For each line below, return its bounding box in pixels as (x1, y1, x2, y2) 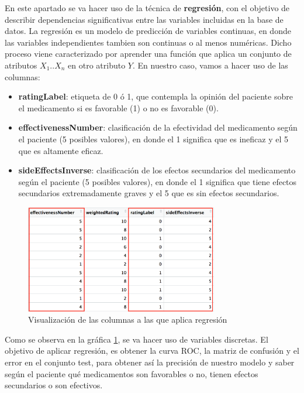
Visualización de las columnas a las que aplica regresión (28, 313, 227, 326)
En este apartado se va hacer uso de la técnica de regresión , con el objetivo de (5, 2, 290, 13)
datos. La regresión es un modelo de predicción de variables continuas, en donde (5, 25, 291, 37)
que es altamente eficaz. (18, 144, 103, 156)
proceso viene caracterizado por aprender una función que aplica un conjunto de (5, 47, 292, 60)
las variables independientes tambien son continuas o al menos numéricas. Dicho (5, 36, 292, 48)
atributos (5, 59, 37, 71)
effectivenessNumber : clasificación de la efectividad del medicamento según (18, 121, 298, 134)
